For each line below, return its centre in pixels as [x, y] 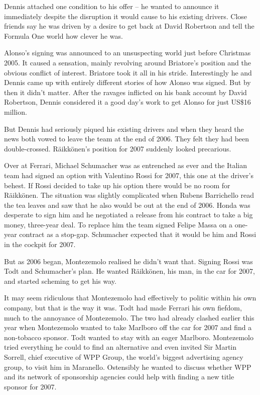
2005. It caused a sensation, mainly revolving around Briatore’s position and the [127, 62]
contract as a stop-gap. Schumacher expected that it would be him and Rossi [138, 234]
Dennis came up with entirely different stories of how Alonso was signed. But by [127, 82]
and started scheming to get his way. [60, 281]
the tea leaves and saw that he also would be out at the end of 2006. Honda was [127, 205]
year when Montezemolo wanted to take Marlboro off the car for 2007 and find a [128, 327]
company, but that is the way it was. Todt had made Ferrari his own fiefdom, [123, 308]
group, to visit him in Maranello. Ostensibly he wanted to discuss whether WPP [128, 367]
